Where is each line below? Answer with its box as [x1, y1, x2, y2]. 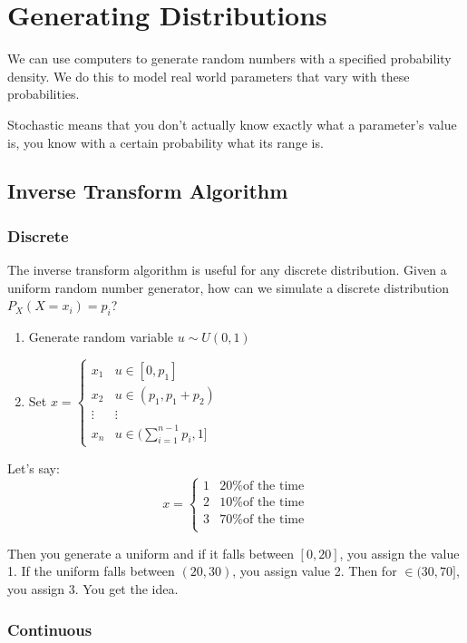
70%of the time [219, 512, 305, 526]
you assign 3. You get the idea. [7, 580, 179, 598]
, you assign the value [339, 543, 460, 562]
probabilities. [7, 84, 80, 103]
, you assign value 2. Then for [232, 561, 397, 580]
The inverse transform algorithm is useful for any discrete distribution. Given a [7, 260, 447, 279]
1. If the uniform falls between [7, 561, 175, 580]
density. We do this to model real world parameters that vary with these [7, 66, 410, 85]
